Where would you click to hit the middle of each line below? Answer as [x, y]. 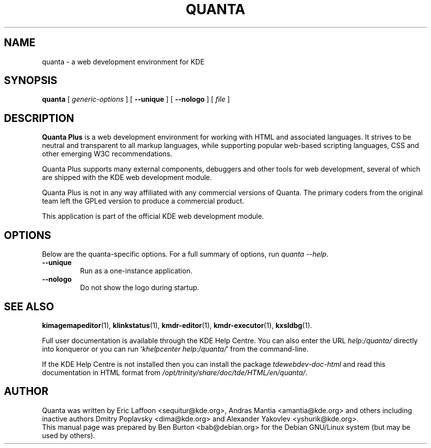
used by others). [69, 435]
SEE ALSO [29, 306]
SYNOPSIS [31, 81]
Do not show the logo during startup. [139, 288]
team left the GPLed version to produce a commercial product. [143, 201]
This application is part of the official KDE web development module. [153, 216]
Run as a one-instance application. [136, 271]
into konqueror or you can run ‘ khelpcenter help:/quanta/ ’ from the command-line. [175, 349]
